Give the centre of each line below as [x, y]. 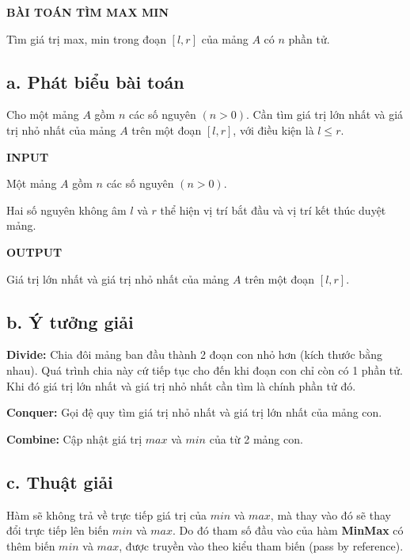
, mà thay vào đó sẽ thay [330, 514]
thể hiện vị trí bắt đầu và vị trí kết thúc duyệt [273, 210]
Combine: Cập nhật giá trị [74, 438]
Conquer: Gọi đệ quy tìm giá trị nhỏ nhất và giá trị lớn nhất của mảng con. [194, 412]
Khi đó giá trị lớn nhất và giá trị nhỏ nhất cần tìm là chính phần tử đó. [181, 385]
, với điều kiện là [273, 130]
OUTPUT [34, 251]
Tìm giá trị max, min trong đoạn [86, 38]
